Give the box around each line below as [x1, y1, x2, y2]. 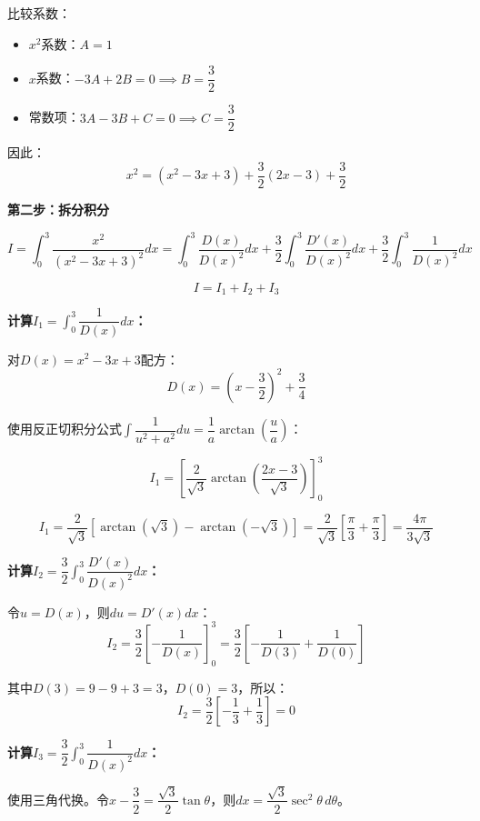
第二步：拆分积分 [7, 199, 109, 218]
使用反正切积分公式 [7, 419, 122, 438]
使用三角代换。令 [7, 789, 109, 808]
